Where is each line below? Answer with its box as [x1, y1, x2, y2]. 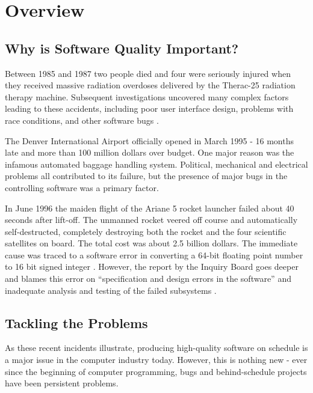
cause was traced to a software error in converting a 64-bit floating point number [5, 248, 303, 261]
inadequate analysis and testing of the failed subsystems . [5, 284, 217, 296]
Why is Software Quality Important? [5, 38, 239, 57]
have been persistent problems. [5, 377, 119, 389]
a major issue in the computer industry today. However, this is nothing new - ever [5, 353, 308, 366]
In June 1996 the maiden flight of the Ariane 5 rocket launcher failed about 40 [5, 201, 294, 214]
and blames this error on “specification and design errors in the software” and [5, 272, 291, 285]
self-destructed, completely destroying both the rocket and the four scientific [5, 225, 287, 237]
